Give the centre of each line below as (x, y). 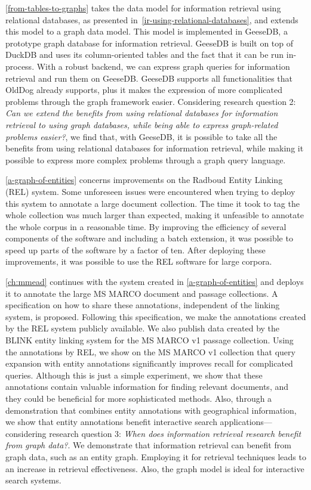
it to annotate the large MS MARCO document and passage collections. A (142, 293)
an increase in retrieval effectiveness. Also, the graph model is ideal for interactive (155, 468)
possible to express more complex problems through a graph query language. (146, 159)
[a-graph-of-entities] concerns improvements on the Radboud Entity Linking (144, 180)
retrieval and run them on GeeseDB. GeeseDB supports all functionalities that (149, 78)
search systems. (33, 480)
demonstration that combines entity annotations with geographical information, (151, 410)
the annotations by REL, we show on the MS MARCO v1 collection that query (150, 351)
